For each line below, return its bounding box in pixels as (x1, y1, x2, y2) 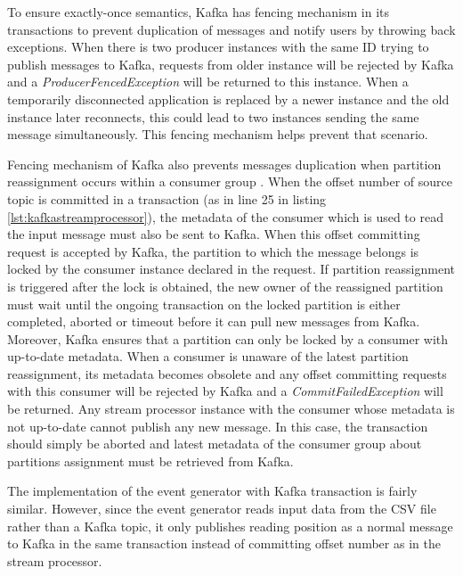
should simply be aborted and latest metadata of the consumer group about (7, 434, 422, 453)
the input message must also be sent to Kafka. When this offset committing (7, 225, 420, 243)
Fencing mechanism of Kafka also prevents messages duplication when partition (7, 154, 442, 173)
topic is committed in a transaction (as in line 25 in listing (7, 189, 327, 208)
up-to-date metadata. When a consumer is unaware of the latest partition (7, 347, 409, 366)
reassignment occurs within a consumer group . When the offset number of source (7, 172, 452, 191)
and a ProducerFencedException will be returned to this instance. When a (7, 72, 409, 91)
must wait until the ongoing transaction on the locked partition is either (7, 294, 401, 313)
